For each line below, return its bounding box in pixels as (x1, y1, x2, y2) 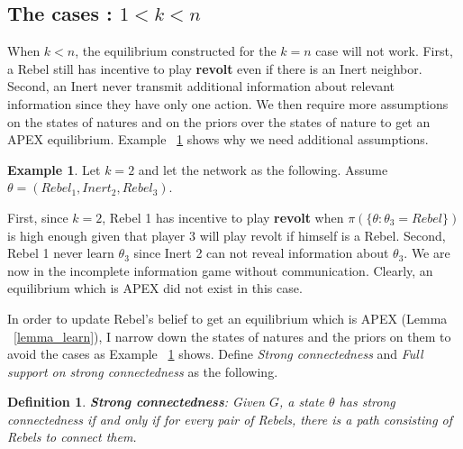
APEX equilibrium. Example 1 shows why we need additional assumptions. (7, 130, 429, 149)
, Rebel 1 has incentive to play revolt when (102, 207, 344, 226)
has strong (339, 392, 395, 411)
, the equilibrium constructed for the (75, 41, 277, 60)
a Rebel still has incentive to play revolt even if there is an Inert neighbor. (7, 59, 422, 78)
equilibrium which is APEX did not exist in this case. (7, 279, 303, 298)
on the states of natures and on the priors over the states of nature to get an (7, 112, 431, 131)
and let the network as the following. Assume (138, 160, 388, 179)
